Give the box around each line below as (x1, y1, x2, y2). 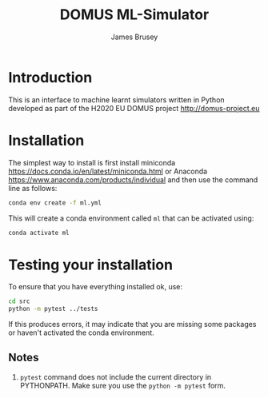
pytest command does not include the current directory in (19, 372, 212, 381)
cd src (8, 297, 30, 305)
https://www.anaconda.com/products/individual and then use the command (8, 174, 258, 185)
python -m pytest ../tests (8, 305, 98, 313)
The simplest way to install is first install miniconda (8, 157, 176, 167)
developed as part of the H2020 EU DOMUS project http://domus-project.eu (8, 103, 260, 113)
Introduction (8, 68, 93, 86)
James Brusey (110, 32, 158, 42)
